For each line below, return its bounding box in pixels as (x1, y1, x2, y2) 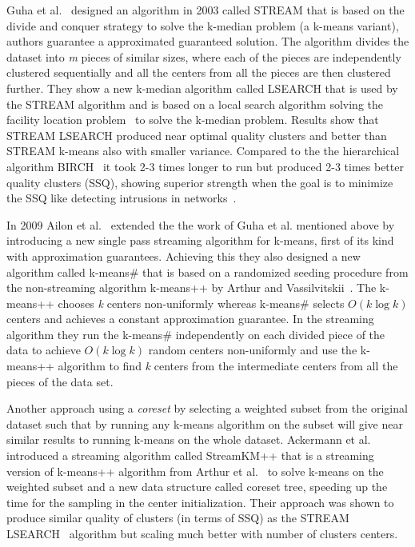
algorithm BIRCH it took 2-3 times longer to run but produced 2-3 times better (6, 158, 404, 174)
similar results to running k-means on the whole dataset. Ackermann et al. (6, 431, 371, 448)
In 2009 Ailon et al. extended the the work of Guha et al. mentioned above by (6, 216, 395, 233)
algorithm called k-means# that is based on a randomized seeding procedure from (6, 263, 409, 280)
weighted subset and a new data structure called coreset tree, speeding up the (6, 478, 388, 495)
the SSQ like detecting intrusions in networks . (6, 190, 237, 206)
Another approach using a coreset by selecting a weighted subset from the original (6, 400, 408, 417)
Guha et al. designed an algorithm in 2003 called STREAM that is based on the (6, 2, 405, 18)
